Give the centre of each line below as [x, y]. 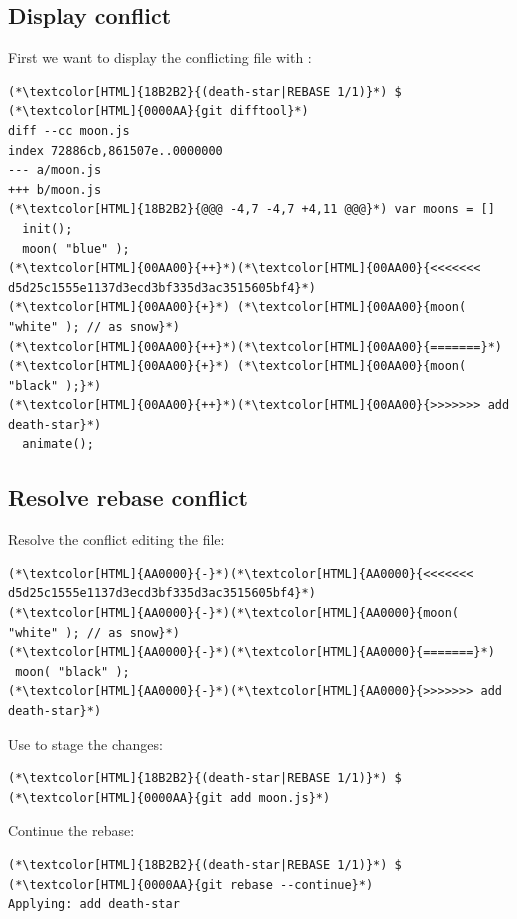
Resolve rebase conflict [128, 497]
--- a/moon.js [55, 170]
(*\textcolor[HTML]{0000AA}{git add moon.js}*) [169, 797]
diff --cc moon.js [69, 130]
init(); [47, 228]
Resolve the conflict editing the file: [116, 539]
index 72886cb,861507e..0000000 [115, 150]
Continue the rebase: [71, 830]
